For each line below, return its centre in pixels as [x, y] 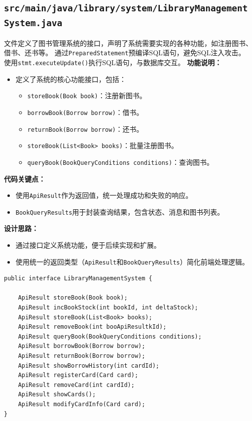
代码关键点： [25, 178]
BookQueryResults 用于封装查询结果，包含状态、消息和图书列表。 [120, 211]
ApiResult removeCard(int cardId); [76, 385]
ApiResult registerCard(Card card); [78, 375]
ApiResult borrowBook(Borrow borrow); [82, 346]
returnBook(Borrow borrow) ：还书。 [85, 129]
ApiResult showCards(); [57, 395]
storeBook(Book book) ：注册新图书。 [87, 96]
